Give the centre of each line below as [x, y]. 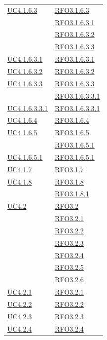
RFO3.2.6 [69, 280]
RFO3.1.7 [69, 169]
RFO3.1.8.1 [72, 194]
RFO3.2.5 [69, 267]
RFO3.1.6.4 [72, 120]
